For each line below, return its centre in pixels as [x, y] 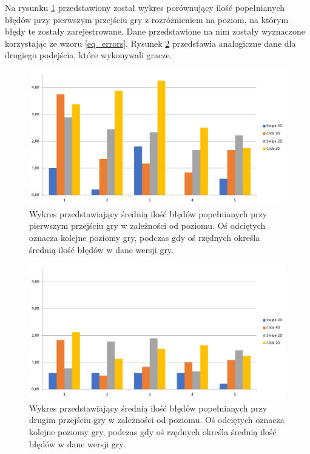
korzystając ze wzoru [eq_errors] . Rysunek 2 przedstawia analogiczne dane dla [150, 43]
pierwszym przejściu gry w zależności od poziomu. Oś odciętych [147, 225]
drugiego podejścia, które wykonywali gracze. [89, 55]
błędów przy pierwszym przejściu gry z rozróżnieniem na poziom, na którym [147, 19]
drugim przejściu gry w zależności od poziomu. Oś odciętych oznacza [157, 420]
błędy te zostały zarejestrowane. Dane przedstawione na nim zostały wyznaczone [155, 31]
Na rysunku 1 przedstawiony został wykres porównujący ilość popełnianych [145, 7]
